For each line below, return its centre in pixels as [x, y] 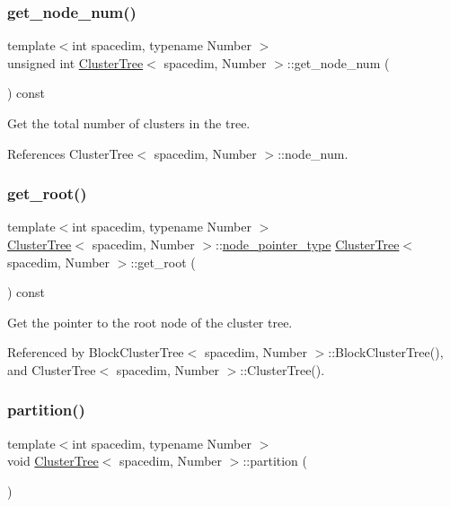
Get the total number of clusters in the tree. [129, 123]
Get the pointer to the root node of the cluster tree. [150, 322]
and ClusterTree [52, 369]
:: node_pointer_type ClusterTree [308, 244]
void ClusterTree [53, 461]
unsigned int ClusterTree [75, 62]
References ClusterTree [71, 153]
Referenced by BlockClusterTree [96, 352]
